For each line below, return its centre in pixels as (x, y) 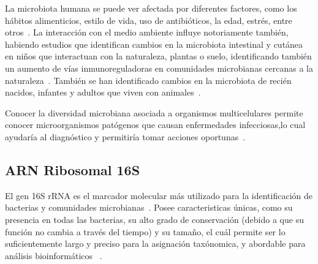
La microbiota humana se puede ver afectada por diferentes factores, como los (151, 8)
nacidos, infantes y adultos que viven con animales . (103, 92)
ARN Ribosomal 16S (73, 169)
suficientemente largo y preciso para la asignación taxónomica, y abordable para (155, 243)
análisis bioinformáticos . (54, 255)
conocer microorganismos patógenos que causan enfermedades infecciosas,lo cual (155, 125)
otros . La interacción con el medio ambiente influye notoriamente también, (147, 32)
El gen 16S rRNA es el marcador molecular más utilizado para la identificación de (159, 195)
